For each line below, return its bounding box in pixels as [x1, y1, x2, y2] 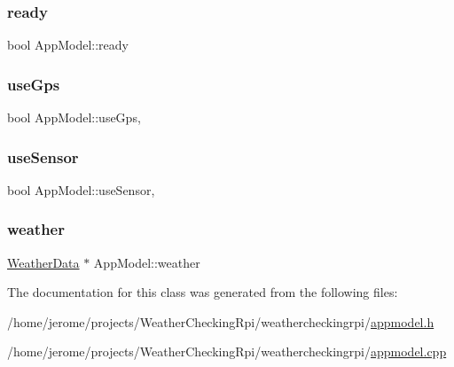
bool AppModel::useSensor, [7, 180, 155, 199]
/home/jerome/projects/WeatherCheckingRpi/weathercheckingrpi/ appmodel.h [7, 312, 434, 331]
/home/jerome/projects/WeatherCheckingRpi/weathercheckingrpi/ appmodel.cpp [7, 342, 447, 361]
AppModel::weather [93, 253, 200, 271]
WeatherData [7, 253, 80, 271]
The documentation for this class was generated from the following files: [7, 283, 398, 301]
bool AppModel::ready [7, 35, 129, 54]
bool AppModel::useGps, [7, 108, 141, 127]
